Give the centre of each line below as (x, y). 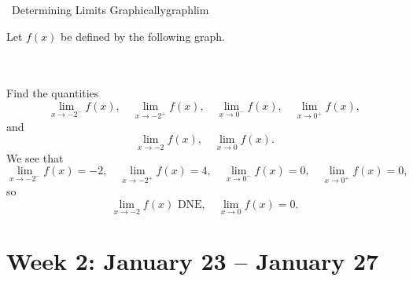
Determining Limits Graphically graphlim (110, 9)
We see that (35, 157)
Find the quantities (53, 93)
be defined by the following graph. (143, 36)
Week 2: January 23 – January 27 (193, 260)
